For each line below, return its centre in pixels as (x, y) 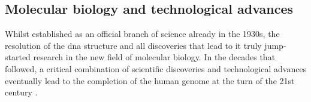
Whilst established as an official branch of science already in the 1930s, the (142, 34)
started (18, 57)
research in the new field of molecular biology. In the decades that (154, 57)
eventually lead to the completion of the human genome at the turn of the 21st (150, 80)
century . (21, 92)
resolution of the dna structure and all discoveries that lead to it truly (133, 45)
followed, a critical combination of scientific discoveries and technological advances (156, 68)
